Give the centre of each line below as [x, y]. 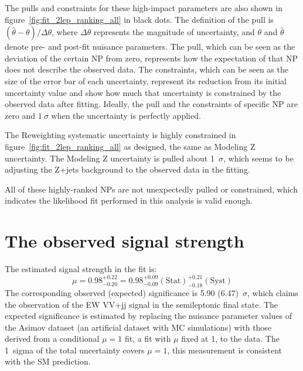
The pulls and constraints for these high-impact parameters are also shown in [144, 8]
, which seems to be [258, 158]
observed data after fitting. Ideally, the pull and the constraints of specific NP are [151, 104]
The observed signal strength [125, 241]
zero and [20, 115]
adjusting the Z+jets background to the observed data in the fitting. [127, 169]
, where [65, 32]
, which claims [273, 292]
